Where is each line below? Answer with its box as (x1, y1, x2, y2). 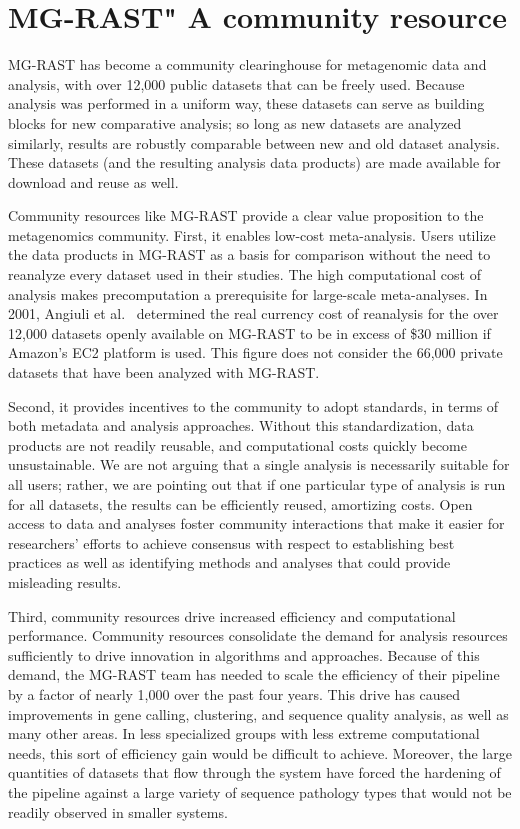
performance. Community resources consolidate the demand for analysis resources (8, 625, 508, 646)
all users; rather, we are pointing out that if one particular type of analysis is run (8, 474, 506, 494)
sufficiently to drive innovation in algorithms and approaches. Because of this (8, 644, 480, 665)
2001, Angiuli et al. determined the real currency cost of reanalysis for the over (8, 303, 499, 324)
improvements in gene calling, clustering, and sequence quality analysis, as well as (8, 703, 509, 724)
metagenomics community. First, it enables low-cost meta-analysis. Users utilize (8, 224, 496, 245)
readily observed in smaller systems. (8, 801, 228, 822)
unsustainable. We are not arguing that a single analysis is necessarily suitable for (8, 454, 510, 475)
